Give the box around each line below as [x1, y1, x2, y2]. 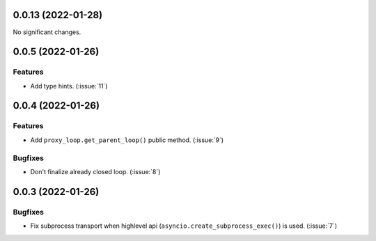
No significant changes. [13, 28, 81, 36]
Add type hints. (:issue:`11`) [30, 81, 108, 90]
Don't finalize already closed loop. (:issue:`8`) [30, 167, 161, 176]
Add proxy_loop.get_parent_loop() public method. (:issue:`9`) [30, 136, 224, 144]
